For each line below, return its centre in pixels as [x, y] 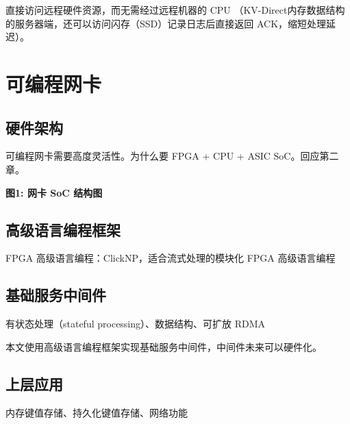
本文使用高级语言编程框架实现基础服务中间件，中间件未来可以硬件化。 [164, 346]
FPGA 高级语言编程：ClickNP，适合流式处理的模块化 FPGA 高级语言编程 [171, 258]
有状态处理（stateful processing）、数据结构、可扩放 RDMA [136, 324]
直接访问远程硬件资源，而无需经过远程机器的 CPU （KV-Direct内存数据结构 [175, 10]
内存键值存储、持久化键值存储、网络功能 [97, 412]
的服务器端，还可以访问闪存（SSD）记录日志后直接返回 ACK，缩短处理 [166, 23]
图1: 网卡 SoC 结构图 [54, 192]
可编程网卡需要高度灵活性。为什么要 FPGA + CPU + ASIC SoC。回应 [163, 156]
